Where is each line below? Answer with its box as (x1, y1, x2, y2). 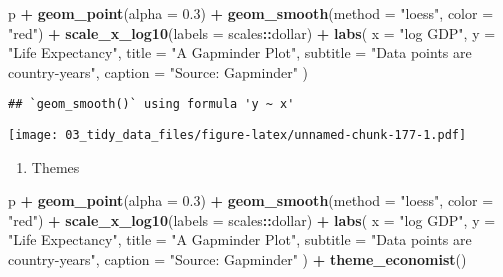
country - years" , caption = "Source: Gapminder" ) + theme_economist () (8, 249, 467, 270)
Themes (31, 156, 80, 177)
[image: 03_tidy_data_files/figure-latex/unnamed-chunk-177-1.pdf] (8, 128, 467, 143)
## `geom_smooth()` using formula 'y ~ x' (8, 97, 295, 112)
